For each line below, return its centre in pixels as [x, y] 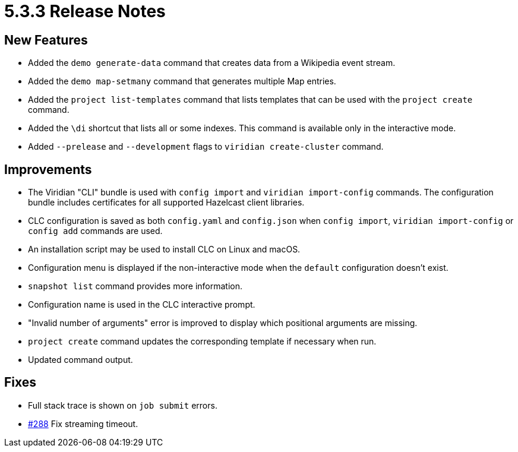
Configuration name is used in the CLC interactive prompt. [142, 305]
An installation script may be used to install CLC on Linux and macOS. [164, 249]
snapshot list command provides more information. [135, 286]
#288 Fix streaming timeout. [83, 423]
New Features [46, 40]
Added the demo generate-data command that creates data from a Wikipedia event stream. [212, 63]
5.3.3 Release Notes [85, 11]
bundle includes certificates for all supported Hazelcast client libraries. [166, 203]
